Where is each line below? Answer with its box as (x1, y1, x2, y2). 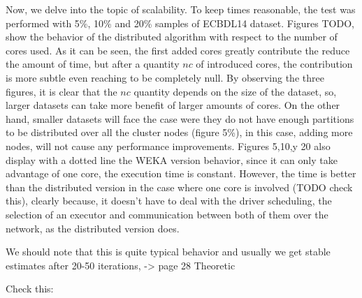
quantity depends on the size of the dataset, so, (133, 84, 337, 98)
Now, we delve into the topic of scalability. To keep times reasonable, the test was (6, 2, 356, 16)
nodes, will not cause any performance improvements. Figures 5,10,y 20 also (6, 138, 331, 153)
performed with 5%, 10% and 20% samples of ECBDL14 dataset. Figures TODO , (6, 15, 354, 30)
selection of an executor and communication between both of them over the (6, 207, 328, 221)
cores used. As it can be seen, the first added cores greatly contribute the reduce (6, 43, 350, 57)
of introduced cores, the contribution (196, 57, 353, 71)
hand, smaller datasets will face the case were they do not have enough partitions (6, 111, 354, 126)
